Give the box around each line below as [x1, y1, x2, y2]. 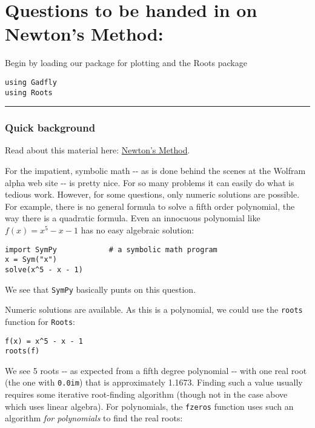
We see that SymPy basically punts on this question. [5, 283, 196, 295]
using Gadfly [5, 78, 57, 87]
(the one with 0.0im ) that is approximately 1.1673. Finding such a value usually [5, 376, 303, 389]
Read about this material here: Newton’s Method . [5, 144, 190, 156]
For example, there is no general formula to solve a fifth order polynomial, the [5, 199, 295, 212]
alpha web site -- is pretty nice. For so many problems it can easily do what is [5, 176, 294, 189]
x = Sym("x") [5, 255, 57, 264]
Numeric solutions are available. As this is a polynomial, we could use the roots [5, 303, 303, 316]
